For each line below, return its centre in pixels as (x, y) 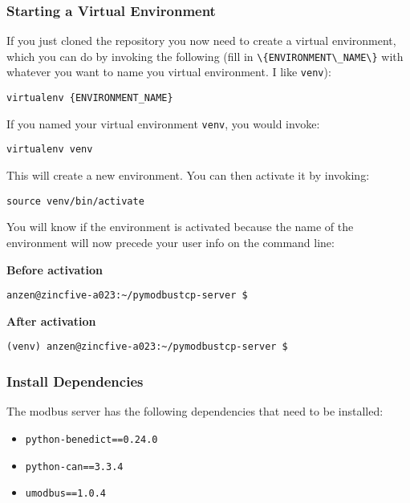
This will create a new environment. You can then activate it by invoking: (188, 175)
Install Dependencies (75, 381)
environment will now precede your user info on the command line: (170, 242)
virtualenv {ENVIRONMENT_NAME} (90, 98)
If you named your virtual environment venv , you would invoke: (163, 123)
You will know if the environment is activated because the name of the (180, 227)
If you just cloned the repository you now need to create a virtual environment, (201, 41)
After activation (51, 320)
